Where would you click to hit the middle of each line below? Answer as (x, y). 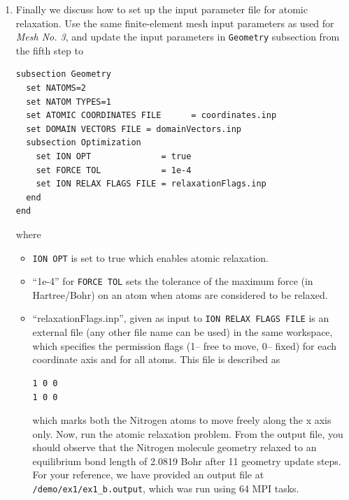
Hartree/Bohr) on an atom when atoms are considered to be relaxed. (180, 294)
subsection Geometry (63, 74)
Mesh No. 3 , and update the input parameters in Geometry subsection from (178, 37)
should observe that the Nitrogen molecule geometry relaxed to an (174, 447)
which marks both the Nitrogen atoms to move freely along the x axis (182, 420)
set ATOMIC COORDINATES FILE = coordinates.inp (151, 116)
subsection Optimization (84, 143)
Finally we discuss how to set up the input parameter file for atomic (162, 9)
